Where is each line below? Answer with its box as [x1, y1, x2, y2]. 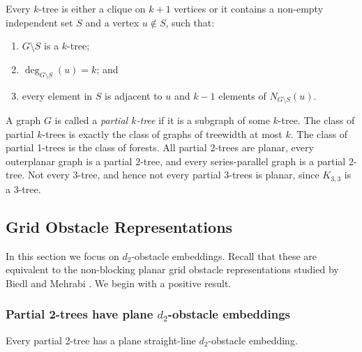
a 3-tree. [6, 181, 41, 196]
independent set [6, 15, 73, 29]
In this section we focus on [6, 248, 119, 263]
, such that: [165, 15, 215, 29]
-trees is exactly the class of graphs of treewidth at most [42, 126, 282, 141]
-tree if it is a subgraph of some [136, 113, 270, 128]
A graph [6, 113, 41, 128]
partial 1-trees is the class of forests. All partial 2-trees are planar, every [6, 140, 314, 155]
